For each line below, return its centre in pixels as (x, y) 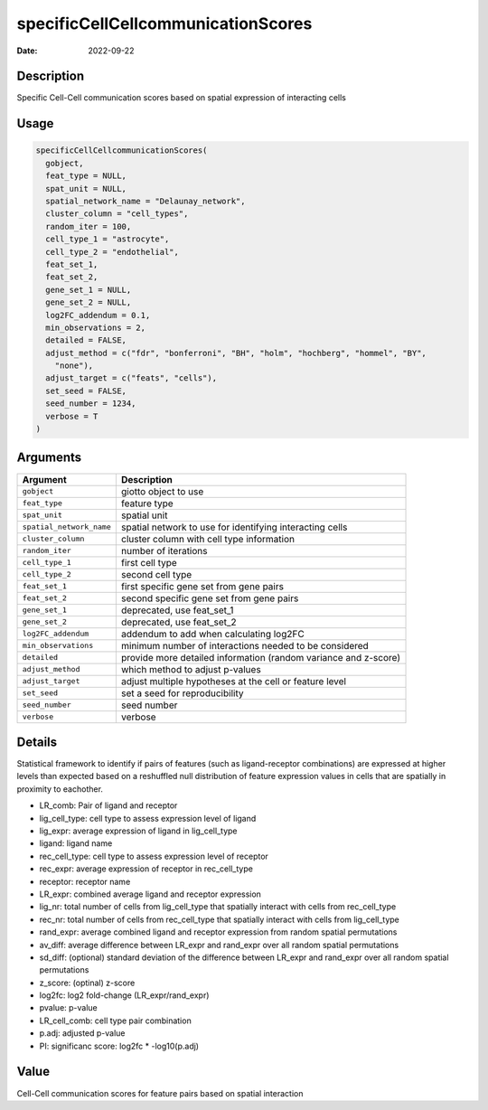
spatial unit (144, 515)
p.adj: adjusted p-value (82, 1033)
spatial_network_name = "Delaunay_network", (145, 202)
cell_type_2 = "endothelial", (113, 252)
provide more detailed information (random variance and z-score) (261, 657)
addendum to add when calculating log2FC (212, 634)
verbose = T (72, 416)
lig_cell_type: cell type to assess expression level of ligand (148, 818)
